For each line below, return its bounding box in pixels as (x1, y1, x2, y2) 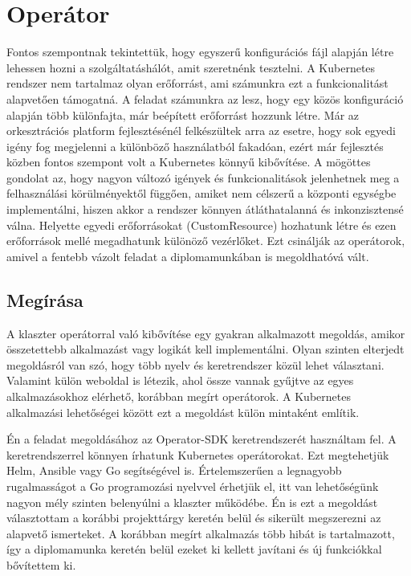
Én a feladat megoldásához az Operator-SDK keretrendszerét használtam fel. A (6, 431, 397, 447)
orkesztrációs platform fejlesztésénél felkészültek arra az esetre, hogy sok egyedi (6, 122, 396, 139)
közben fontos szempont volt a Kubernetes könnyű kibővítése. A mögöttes (6, 153, 371, 170)
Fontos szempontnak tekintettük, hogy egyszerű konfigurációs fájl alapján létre (6, 43, 394, 60)
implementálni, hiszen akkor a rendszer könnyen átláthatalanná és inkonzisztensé (6, 201, 404, 218)
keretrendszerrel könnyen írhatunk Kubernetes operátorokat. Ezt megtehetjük (6, 446, 389, 463)
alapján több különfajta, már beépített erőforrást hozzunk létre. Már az (6, 106, 360, 123)
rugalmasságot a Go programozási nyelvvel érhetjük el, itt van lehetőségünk (6, 477, 379, 494)
